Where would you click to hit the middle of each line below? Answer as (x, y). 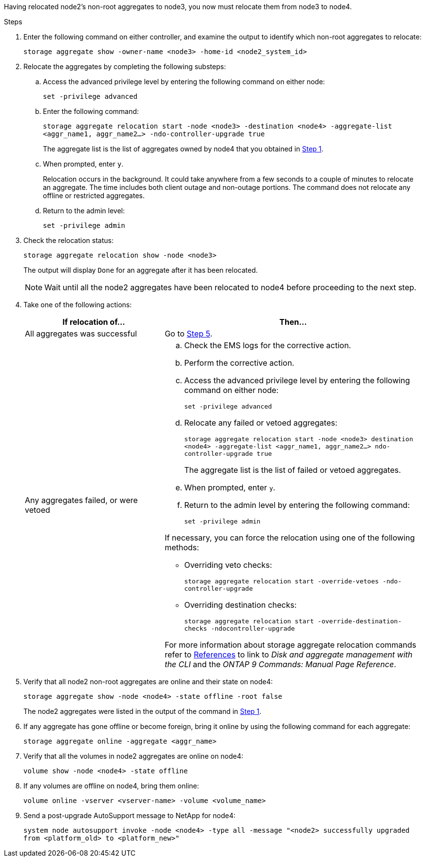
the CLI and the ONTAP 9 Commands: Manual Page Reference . (280, 664)
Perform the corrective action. (239, 363)
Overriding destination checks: (240, 605)
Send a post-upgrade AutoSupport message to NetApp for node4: (130, 815)
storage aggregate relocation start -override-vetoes (281, 581)
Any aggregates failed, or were (81, 500)
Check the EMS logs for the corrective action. (268, 345)
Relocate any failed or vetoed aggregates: (261, 423)
